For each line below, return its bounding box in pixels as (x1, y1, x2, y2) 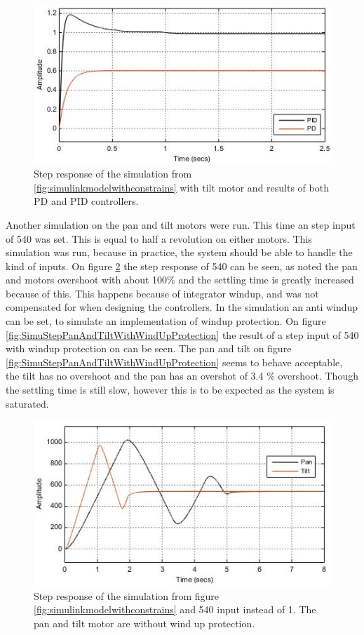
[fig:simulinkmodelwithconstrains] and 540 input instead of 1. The (34, 602, 316, 617)
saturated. (6, 396, 49, 410)
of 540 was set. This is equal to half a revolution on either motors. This (6, 231, 312, 246)
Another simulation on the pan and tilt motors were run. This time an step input (6, 217, 356, 232)
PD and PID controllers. (34, 194, 139, 208)
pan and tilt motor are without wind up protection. (34, 615, 255, 630)
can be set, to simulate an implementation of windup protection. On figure (6, 314, 326, 328)
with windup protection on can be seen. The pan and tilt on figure (6, 341, 292, 356)
